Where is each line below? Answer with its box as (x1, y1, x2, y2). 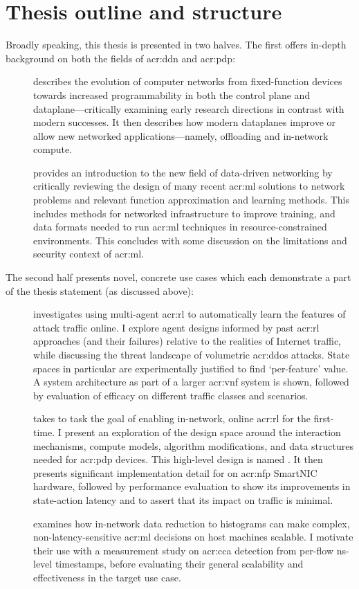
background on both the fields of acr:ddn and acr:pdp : (6, 51, 236, 65)
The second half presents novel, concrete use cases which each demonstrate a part (6, 270, 351, 284)
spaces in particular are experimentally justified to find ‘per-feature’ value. (33, 361, 349, 375)
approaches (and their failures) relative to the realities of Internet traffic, (33, 334, 342, 348)
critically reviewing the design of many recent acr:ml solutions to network (33, 179, 345, 193)
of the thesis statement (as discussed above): (6, 283, 194, 298)
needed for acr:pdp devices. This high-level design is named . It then (33, 452, 323, 466)
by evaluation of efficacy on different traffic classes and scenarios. (33, 388, 309, 402)
